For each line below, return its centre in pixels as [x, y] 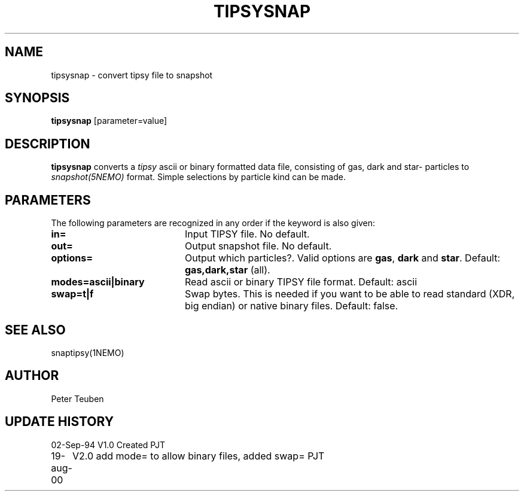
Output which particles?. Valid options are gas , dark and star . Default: [342, 258]
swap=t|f [72, 294]
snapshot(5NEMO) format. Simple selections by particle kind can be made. [198, 177]
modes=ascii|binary [98, 282]
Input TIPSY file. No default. [247, 234]
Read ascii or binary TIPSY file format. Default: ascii [301, 282]
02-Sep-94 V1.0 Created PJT [108, 445]
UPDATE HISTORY [60, 422]
